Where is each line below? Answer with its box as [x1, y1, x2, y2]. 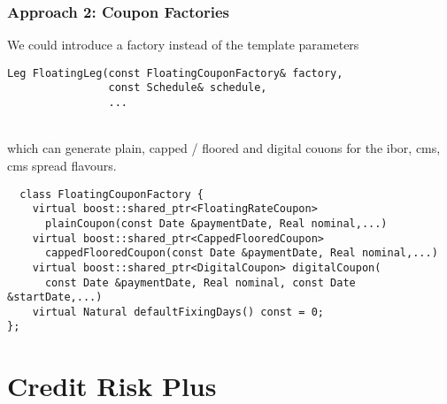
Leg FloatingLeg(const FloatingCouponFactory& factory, [7, 66, 343, 80]
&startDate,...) [7, 291, 103, 304]
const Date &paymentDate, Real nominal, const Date [44, 276, 356, 289]
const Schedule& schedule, [108, 81, 267, 95]
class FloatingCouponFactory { [19, 187, 204, 201]
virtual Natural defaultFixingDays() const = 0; [32, 305, 324, 318]
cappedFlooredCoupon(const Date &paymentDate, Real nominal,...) [44, 247, 438, 260]
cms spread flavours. [7, 156, 117, 174]
